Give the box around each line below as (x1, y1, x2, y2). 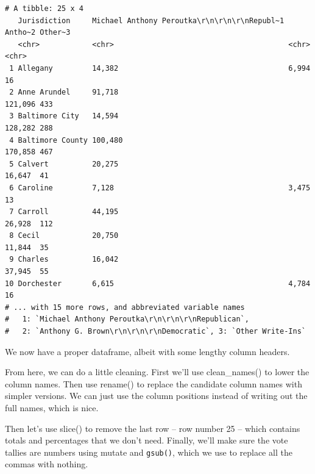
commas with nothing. (5, 458, 88, 470)
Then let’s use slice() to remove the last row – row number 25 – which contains (5, 422, 300, 434)
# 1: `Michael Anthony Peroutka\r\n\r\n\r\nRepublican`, (5, 315, 249, 324)
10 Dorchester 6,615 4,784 (5, 279, 311, 288)
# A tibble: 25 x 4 (5, 4, 83, 13)
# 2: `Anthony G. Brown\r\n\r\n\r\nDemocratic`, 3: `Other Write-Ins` (5, 327, 306, 336)
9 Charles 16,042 (9, 255, 119, 264)
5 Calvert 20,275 (9, 159, 119, 168)
